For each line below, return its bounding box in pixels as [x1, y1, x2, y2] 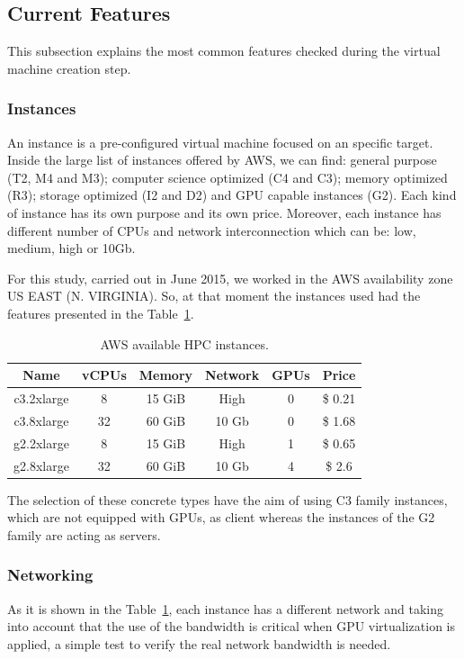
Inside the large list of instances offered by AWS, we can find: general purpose [7, 150, 437, 169]
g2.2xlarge [13, 433, 69, 452]
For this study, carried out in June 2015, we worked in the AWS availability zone [7, 268, 453, 287]
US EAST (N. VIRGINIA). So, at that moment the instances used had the [7, 286, 421, 305]
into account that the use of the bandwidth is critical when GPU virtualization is [7, 617, 456, 636]
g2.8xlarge [13, 456, 69, 474]
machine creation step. [7, 59, 131, 77]
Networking [7, 564, 94, 586]
